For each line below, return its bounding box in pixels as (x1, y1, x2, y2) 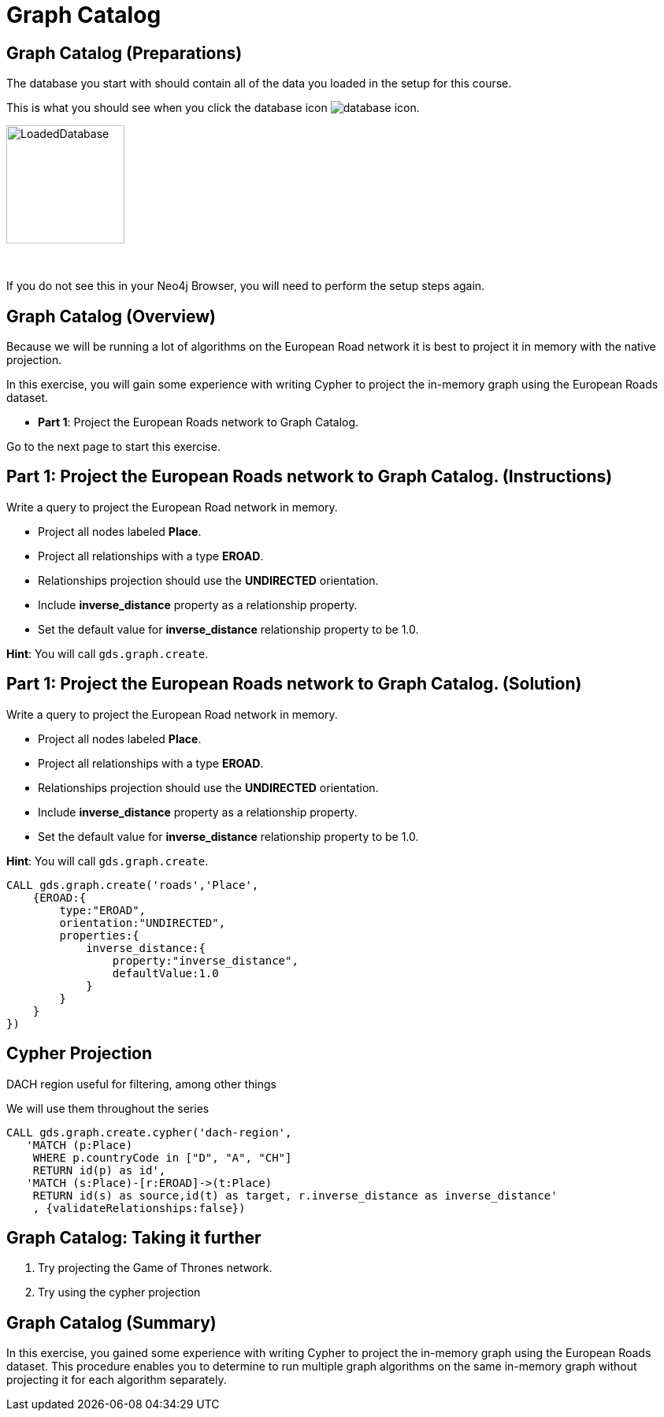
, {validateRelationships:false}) (32, 1201, 246, 1214)
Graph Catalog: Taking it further (6, 1227, 262, 1248)
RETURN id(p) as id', (32, 1163, 166, 1177)
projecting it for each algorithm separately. (6, 1373, 227, 1387)
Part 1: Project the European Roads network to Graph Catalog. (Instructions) (6, 467, 613, 487)
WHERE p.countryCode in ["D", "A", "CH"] (32, 1151, 292, 1164)
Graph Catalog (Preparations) (6, 43, 243, 63)
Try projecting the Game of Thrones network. (38, 1261, 273, 1275)
